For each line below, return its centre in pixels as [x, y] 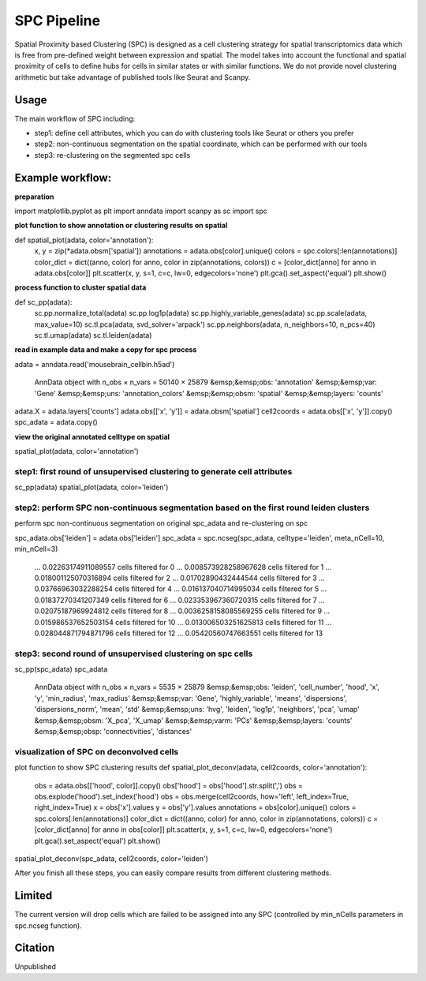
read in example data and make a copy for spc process [106, 350]
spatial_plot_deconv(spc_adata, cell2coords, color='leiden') [112, 858]
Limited [34, 896]
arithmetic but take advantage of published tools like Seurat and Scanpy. [133, 77]
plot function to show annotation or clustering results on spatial [121, 226]
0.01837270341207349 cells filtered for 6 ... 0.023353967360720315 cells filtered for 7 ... [179, 600]
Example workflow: [63, 178]
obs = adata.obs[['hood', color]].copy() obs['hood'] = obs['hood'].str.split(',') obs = [169, 785]
